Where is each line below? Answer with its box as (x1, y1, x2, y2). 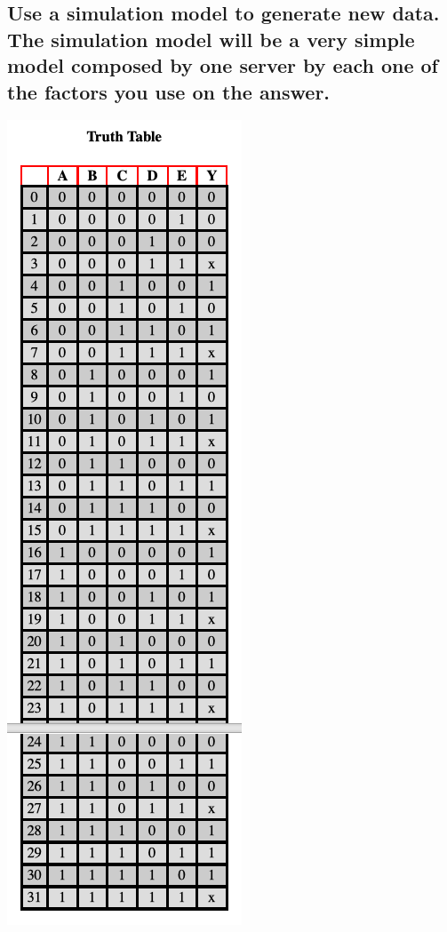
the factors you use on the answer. (7, 77, 331, 105)
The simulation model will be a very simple (7, 25, 415, 52)
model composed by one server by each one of (7, 52, 438, 79)
